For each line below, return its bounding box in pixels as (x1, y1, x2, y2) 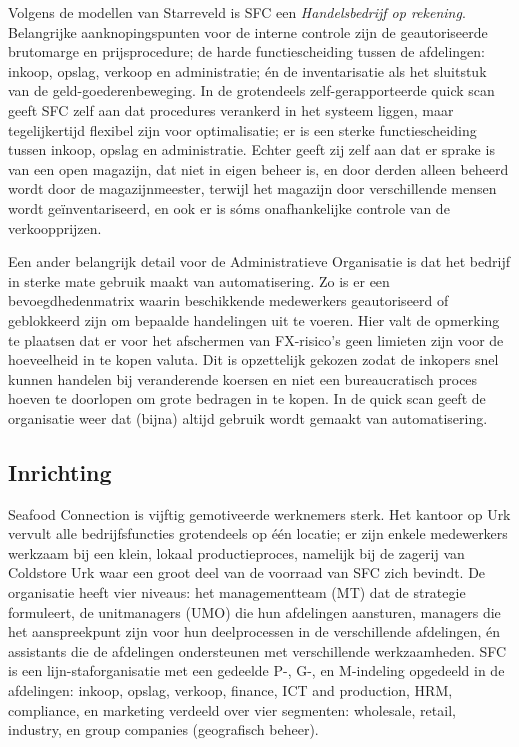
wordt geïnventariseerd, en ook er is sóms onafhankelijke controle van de (8, 197, 450, 218)
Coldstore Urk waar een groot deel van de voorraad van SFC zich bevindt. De (8, 562, 486, 583)
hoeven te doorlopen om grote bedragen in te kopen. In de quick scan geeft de (8, 388, 486, 409)
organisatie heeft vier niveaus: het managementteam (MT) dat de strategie (8, 582, 466, 603)
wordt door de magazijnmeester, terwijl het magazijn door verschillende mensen (8, 178, 497, 199)
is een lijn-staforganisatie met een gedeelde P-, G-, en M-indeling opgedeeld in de (8, 660, 505, 681)
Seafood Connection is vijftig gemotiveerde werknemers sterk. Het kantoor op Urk (8, 503, 511, 524)
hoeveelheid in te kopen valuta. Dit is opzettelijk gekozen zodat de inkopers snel (8, 349, 499, 370)
